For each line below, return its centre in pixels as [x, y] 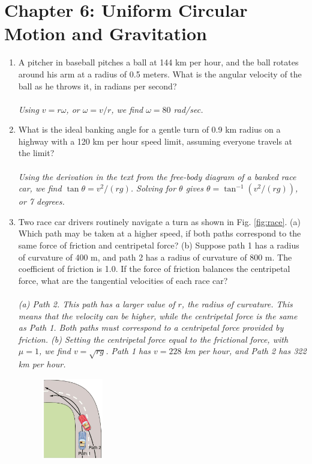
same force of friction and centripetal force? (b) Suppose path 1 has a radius [159, 245]
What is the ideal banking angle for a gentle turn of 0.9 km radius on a [149, 129]
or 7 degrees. [41, 201]
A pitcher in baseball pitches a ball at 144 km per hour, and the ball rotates [158, 62]
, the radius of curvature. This [237, 304]
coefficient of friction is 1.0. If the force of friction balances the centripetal [154, 269]
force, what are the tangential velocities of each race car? [123, 280]
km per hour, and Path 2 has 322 [245, 351]
